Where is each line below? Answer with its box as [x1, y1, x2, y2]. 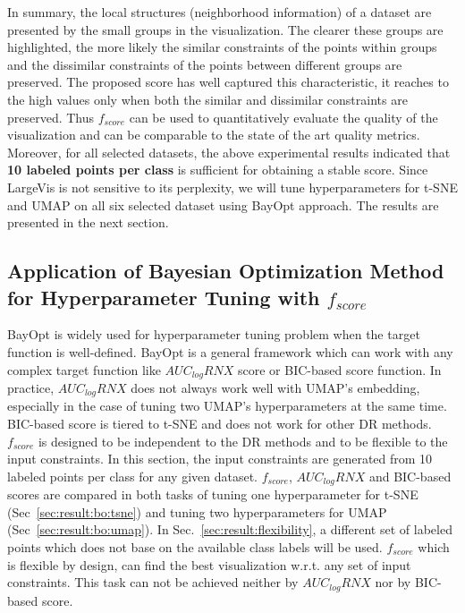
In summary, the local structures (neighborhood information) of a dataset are [7, 3, 432, 21]
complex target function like [7, 360, 161, 379]
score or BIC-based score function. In [237, 360, 442, 379]
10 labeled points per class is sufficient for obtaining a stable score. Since [7, 160, 428, 179]
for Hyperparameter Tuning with [7, 283, 320, 311]
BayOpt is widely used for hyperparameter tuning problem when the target [7, 325, 420, 344]
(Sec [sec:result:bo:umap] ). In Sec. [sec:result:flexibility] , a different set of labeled [7, 520, 452, 539]
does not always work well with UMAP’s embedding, [131, 378, 420, 396]
